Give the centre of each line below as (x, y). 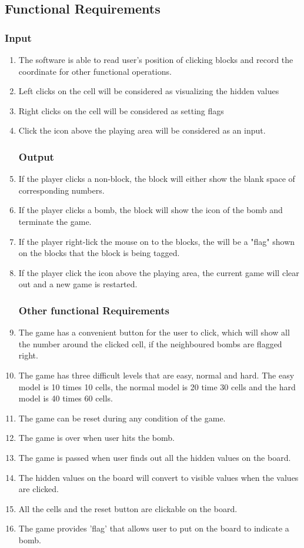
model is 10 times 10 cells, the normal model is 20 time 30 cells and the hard (157, 386)
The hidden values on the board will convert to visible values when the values (158, 477)
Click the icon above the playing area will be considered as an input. (142, 130)
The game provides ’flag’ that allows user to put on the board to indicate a (154, 528)
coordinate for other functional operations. (95, 71)
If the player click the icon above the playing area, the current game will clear (159, 272)
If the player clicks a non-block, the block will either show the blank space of (157, 179)
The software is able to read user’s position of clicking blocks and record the (156, 59)
